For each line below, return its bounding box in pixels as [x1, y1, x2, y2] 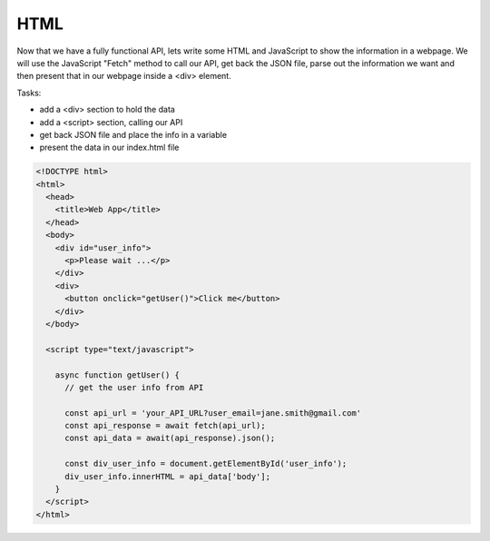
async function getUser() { [54, 369, 181, 380]
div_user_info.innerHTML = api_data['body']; [64, 471, 271, 481]
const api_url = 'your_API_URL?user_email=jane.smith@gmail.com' [64, 408, 362, 418]
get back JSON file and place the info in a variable [39, 129, 227, 140]
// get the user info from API [64, 382, 204, 392]
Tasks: [16, 87, 42, 98]
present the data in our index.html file [39, 142, 180, 153]
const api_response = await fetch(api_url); [64, 420, 267, 431]
